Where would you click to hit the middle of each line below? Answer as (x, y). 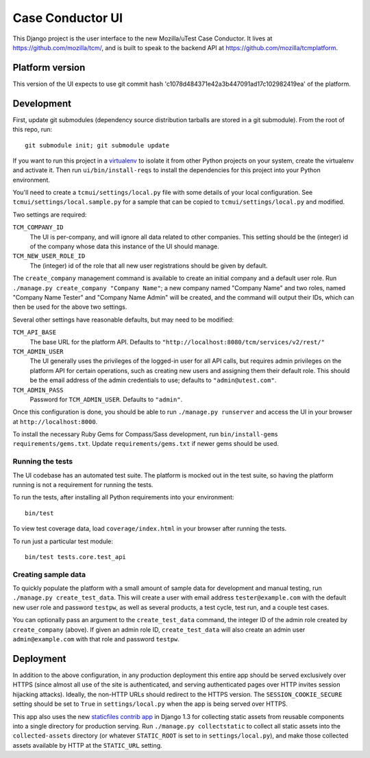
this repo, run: (33, 130)
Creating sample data (49, 574)
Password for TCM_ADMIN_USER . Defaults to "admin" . (106, 399)
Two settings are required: (50, 214)
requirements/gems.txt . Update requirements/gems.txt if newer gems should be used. (146, 444)
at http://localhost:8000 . (55, 421)
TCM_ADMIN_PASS (38, 390)
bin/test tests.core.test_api (76, 557)
